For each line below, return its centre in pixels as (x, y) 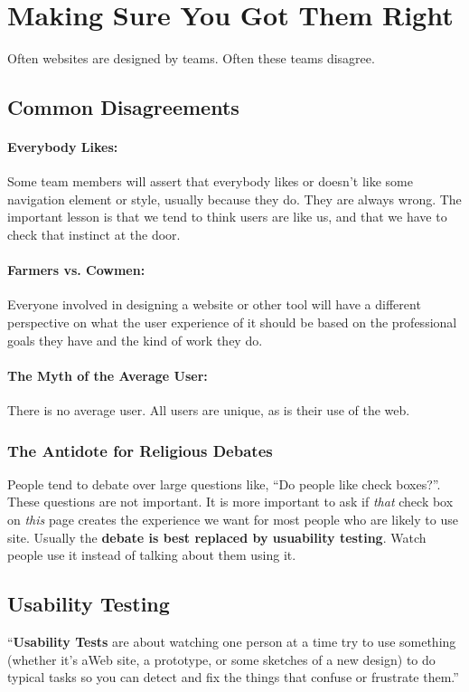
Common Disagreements (123, 107)
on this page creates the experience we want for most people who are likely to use (233, 520)
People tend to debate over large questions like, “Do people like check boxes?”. (224, 483)
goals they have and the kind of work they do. (135, 340)
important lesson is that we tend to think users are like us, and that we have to (227, 217)
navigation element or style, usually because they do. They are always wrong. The (234, 199)
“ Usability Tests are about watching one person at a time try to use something (232, 642)
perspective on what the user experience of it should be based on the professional (232, 322)
